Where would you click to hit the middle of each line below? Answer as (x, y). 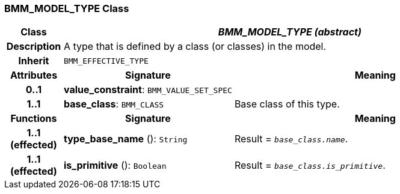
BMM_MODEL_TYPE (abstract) (290, 32)
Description (34, 47)
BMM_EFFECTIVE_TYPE (106, 61)
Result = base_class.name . (291, 139)
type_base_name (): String (125, 139)
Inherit (34, 61)
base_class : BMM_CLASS (114, 104)
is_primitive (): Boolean (115, 165)
